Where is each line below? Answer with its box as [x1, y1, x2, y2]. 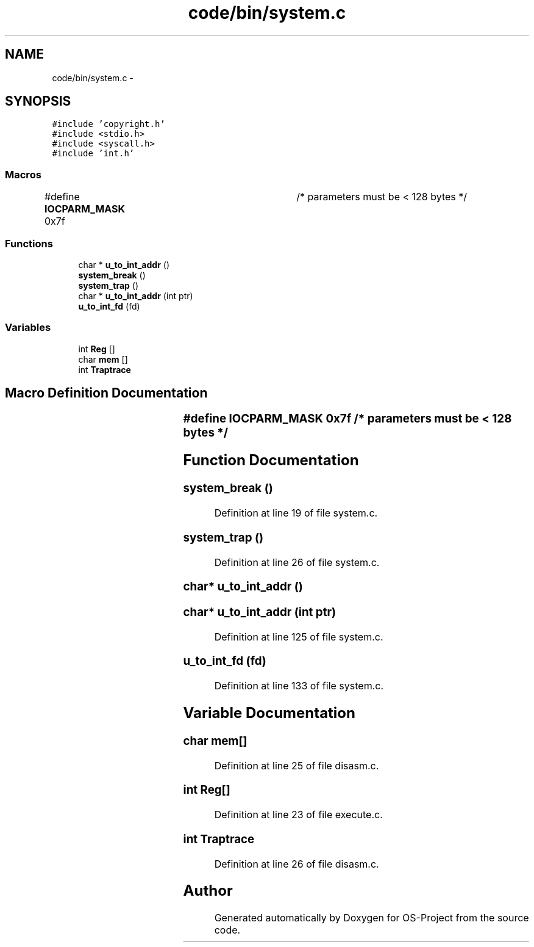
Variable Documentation [183, 704, 356, 722]
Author [183, 882, 233, 900]
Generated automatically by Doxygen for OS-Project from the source [214, 912, 529, 924]
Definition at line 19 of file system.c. [214, 507, 378, 520]
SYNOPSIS [5, 93, 71, 109]
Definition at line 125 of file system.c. [214, 630, 383, 643]
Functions [5, 237, 53, 250]
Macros [5, 168, 41, 181]
